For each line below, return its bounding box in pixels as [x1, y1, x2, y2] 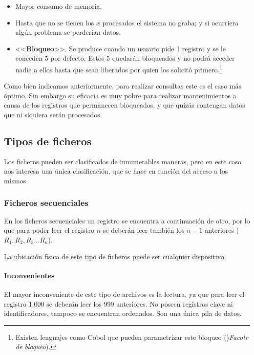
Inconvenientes [4, 270, 55, 280]
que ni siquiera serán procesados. [4, 110, 102, 119]
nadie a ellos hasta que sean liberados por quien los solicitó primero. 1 [15, 63, 223, 74]
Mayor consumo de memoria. [15, 1, 102, 11]
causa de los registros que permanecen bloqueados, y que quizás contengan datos [4, 100, 245, 110]
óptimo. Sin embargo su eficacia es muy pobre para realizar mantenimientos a [4, 90, 236, 100]
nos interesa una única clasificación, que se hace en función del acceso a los [4, 166, 228, 176]
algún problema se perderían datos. [15, 27, 121, 37]
